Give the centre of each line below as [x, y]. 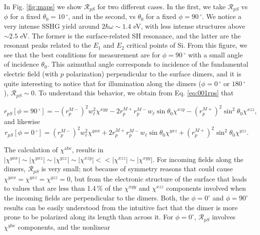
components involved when [206, 188]
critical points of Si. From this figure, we [187, 45]
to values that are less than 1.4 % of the [63, 188]
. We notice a [222, 16]
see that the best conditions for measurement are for [82, 54]
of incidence [21, 64]
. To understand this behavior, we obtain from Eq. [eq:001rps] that [134, 93]
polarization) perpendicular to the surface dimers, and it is [154, 74]
